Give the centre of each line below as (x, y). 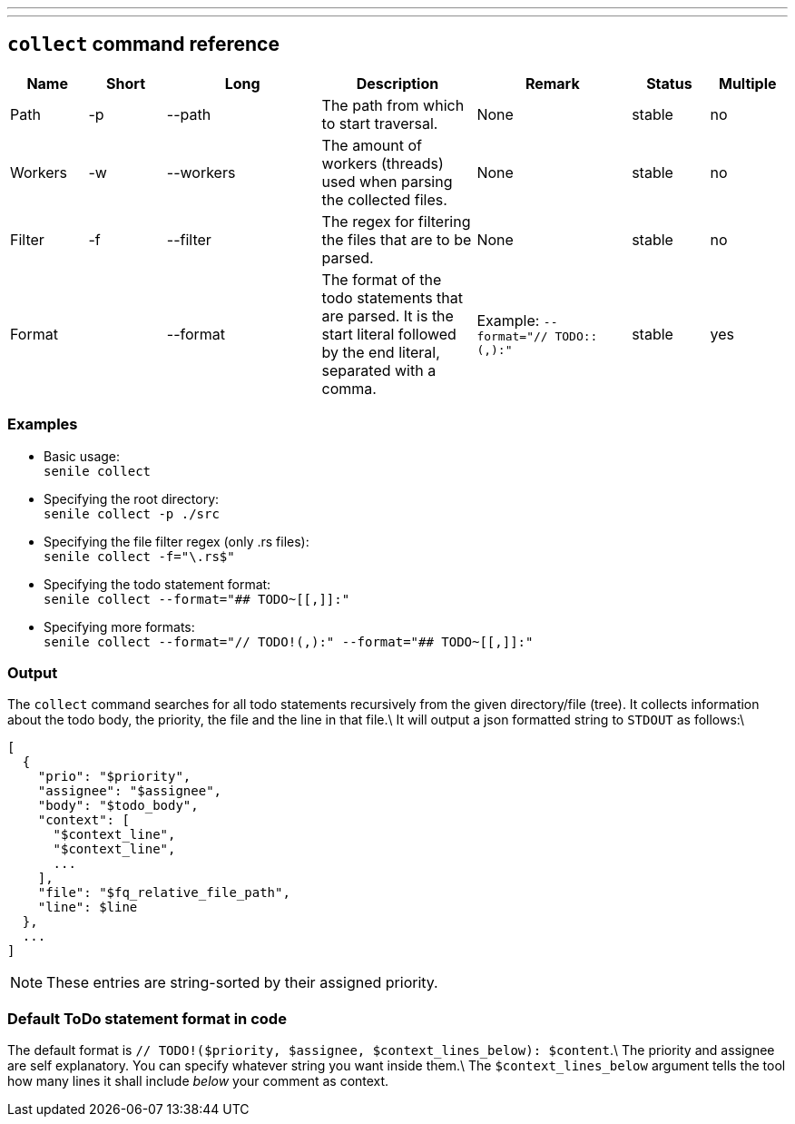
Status (669, 83)
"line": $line (88, 907)
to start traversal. (380, 123)
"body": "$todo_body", (118, 806)
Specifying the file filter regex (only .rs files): (177, 541)
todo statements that (393, 297)
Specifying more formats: (119, 626)
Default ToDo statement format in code (147, 1018)
